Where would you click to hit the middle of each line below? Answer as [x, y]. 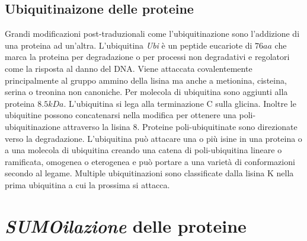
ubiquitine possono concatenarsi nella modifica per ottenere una [121, 115]
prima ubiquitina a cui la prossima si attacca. [87, 184]
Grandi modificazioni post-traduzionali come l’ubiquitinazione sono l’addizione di [152, 34]
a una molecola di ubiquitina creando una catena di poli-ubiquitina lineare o [143, 150]
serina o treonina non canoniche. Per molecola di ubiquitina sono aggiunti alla [146, 92]
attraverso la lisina [97, 126]
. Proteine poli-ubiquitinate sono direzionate [217, 126]
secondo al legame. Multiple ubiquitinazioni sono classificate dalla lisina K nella [149, 173]
